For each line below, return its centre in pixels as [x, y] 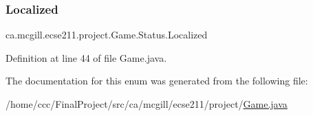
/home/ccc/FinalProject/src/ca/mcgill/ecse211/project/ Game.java [147, 104]
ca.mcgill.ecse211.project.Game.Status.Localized [107, 35]
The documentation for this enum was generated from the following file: [157, 81]
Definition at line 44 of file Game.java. [86, 57]
